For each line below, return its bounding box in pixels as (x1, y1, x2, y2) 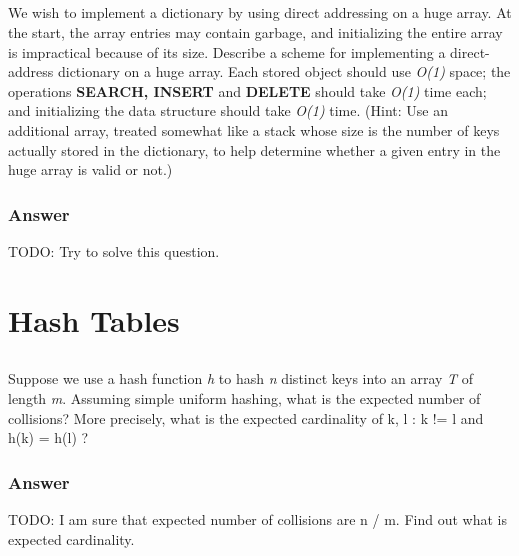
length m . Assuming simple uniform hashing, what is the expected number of (8, 387, 481, 408)
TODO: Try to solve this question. (8, 240, 220, 261)
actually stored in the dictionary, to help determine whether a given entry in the (8, 139, 501, 160)
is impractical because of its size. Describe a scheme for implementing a (8, 41, 446, 62)
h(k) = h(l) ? (8, 427, 89, 448)
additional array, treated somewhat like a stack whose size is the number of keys (8, 119, 500, 140)
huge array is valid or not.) (8, 159, 173, 180)
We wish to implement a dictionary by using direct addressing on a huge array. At (8, 2, 512, 23)
